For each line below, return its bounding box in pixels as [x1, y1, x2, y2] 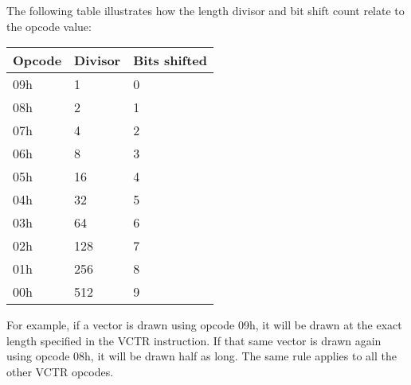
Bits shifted [133, 51, 207, 70]
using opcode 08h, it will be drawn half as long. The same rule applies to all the [6, 348, 397, 364]
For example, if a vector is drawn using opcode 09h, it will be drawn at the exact [6, 317, 402, 333]
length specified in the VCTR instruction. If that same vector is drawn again [6, 332, 382, 348]
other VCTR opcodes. [6, 363, 114, 379]
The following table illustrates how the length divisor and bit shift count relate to [6, 2, 405, 18]
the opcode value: [6, 17, 92, 34]
